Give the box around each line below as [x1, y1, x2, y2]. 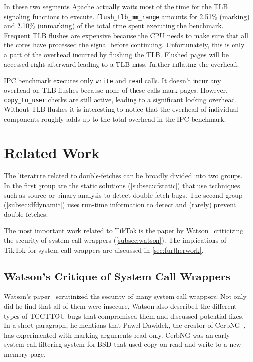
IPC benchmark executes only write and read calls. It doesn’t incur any [4, 75, 221, 85]
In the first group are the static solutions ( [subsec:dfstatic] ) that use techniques [4, 180, 240, 191]
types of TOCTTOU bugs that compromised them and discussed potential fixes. [4, 310, 244, 320]
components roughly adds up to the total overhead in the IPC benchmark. [4, 113, 226, 124]
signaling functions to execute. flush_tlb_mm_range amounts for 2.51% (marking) [4, 11, 250, 21]
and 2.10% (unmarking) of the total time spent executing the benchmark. [4, 21, 224, 31]
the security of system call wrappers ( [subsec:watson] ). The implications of [4, 235, 227, 245]
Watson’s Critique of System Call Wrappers [4, 268, 230, 283]
